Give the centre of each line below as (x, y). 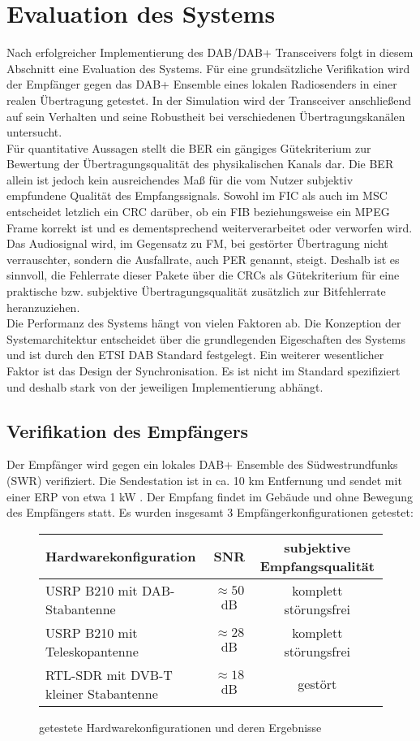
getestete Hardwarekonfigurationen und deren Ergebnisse (180, 727)
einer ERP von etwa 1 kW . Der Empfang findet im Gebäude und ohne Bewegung (210, 496)
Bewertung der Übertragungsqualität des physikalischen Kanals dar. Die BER (200, 164)
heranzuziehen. (43, 307)
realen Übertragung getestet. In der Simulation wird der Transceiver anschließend (209, 100)
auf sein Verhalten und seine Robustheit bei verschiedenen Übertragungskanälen (206, 116)
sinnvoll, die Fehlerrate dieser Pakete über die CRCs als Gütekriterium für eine (203, 275)
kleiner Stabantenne (102, 693)
